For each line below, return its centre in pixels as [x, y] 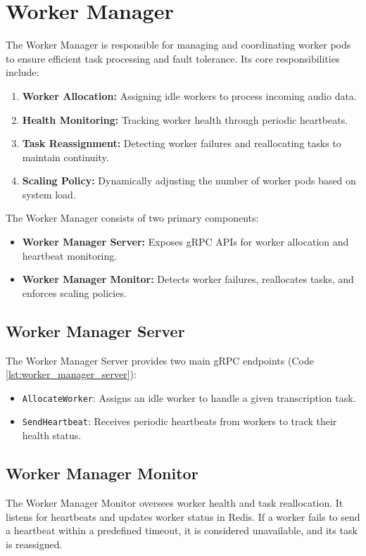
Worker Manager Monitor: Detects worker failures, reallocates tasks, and [188, 279]
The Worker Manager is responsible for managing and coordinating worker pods [178, 45]
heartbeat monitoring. [70, 255]
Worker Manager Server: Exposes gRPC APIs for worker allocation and [185, 242]
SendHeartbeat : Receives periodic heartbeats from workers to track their [179, 421]
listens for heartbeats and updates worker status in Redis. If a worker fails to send [183, 516]
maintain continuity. [65, 157]
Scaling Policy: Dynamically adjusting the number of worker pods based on [189, 181]
